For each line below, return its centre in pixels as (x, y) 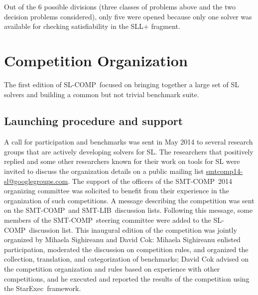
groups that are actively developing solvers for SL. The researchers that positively (129, 151)
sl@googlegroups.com (36, 181)
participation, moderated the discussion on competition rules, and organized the (126, 249)
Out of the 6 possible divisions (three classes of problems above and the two (120, 6)
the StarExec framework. (43, 288)
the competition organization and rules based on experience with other (112, 269)
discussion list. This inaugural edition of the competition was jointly (133, 229)
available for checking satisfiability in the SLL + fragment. (92, 26)
